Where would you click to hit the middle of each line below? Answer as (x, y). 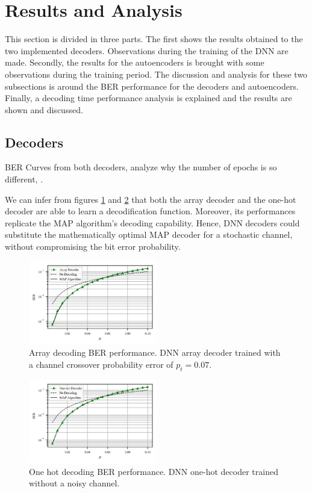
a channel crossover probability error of (101, 364)
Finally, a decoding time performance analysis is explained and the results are (148, 98)
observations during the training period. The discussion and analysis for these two (156, 74)
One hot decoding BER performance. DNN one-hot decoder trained (154, 471)
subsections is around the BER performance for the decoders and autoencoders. (152, 86)
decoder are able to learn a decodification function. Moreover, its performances (150, 211)
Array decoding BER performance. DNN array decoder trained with (155, 352)
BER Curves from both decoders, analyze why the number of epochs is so (141, 167)
